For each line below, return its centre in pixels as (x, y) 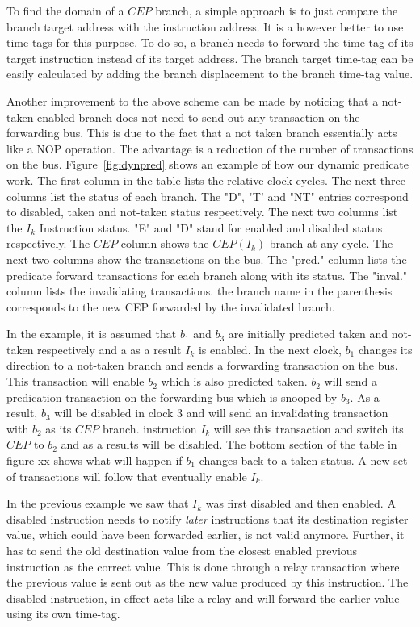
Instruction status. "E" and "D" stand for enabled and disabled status (211, 227)
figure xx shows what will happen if (94, 460)
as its (59, 428)
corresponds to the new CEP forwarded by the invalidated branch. (171, 306)
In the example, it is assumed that (92, 334)
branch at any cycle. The (331, 243)
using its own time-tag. (63, 614)
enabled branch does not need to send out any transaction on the (199, 117)
